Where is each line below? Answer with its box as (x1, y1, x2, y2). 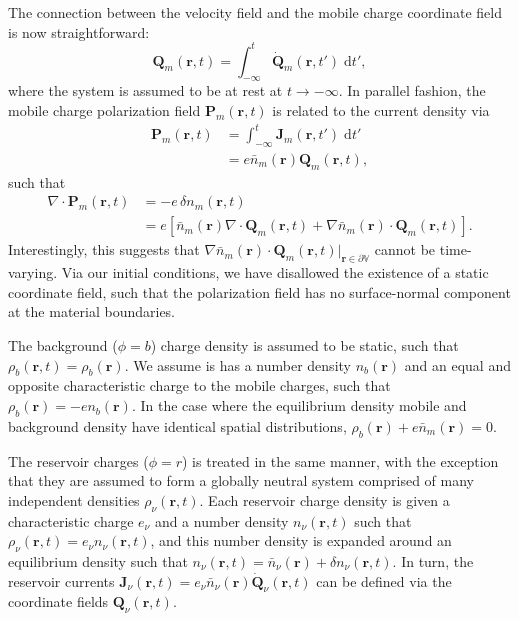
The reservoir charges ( (8, 450, 149, 471)
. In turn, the (392, 551, 474, 572)
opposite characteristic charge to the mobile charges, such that (8, 375, 391, 396)
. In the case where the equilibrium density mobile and (131, 395, 467, 416)
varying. (8, 262, 58, 283)
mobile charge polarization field (8, 100, 201, 121)
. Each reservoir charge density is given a (199, 489, 450, 510)
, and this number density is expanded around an (150, 530, 452, 551)
